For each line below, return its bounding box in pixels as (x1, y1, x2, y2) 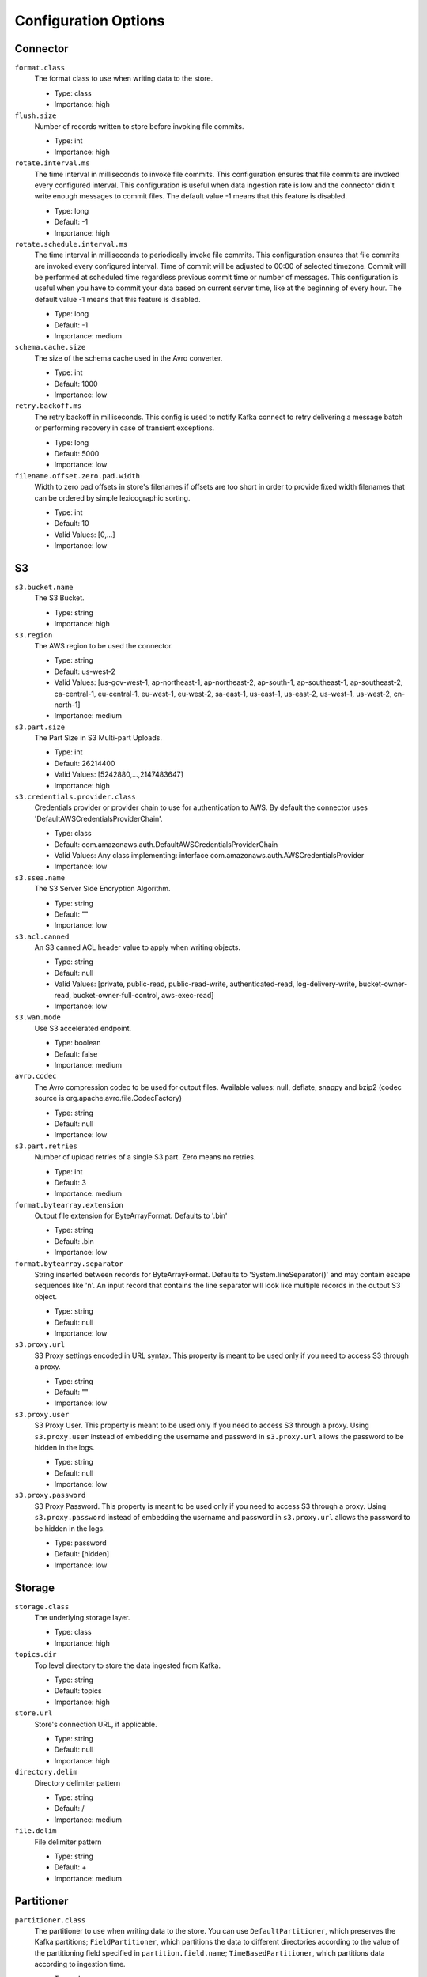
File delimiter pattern (34, 1837, 102, 1847)
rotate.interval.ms (14, 159, 90, 168)
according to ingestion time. (34, 1960, 126, 1969)
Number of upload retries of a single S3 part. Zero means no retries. (34, 1152, 256, 1162)
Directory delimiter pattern (34, 1778, 121, 1787)
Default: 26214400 (54, 758, 115, 768)
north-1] (54, 700, 81, 709)
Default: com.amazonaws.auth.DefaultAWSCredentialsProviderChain (54, 839, 278, 849)
